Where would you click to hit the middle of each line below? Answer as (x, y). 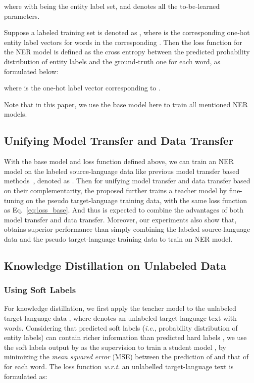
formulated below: (31, 71)
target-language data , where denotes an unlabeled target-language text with (120, 318)
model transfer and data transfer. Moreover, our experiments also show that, (120, 219)
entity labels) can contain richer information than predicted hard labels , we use (126, 337)
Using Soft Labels (40, 290)
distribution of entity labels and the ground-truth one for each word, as (112, 61)
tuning (14, 200)
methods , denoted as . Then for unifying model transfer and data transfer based (127, 181)
